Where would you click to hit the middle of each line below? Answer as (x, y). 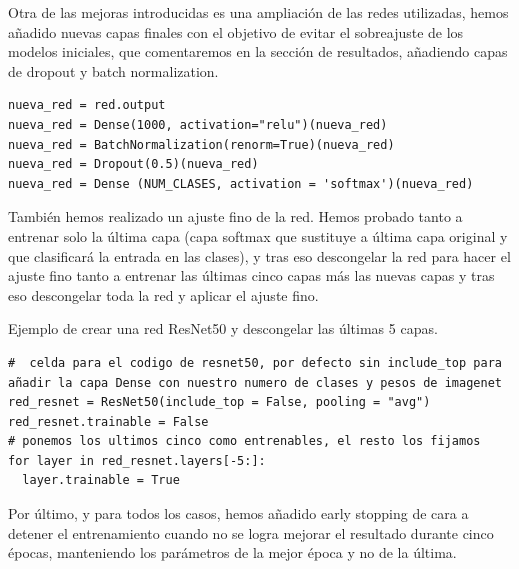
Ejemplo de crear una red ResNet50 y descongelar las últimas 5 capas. (223, 328)
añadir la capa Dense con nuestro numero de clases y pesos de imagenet (255, 382)
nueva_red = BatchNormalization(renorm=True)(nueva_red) (201, 144)
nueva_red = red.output (87, 105)
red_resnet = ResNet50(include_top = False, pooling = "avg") (219, 402)
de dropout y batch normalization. (113, 70)
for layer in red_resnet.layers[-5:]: (137, 460)
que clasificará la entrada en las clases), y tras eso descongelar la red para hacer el (259, 255)
